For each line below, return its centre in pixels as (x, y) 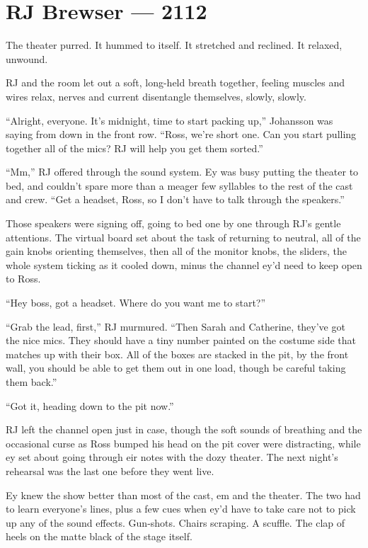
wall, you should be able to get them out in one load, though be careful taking (176, 368)
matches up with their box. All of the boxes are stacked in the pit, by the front (177, 354)
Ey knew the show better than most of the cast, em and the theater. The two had (183, 495)
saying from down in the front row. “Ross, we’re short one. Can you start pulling (181, 134)
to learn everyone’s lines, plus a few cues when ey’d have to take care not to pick (181, 509)
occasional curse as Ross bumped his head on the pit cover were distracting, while (183, 443)
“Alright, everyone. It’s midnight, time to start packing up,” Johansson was (169, 120)
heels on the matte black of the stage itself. (99, 536)
